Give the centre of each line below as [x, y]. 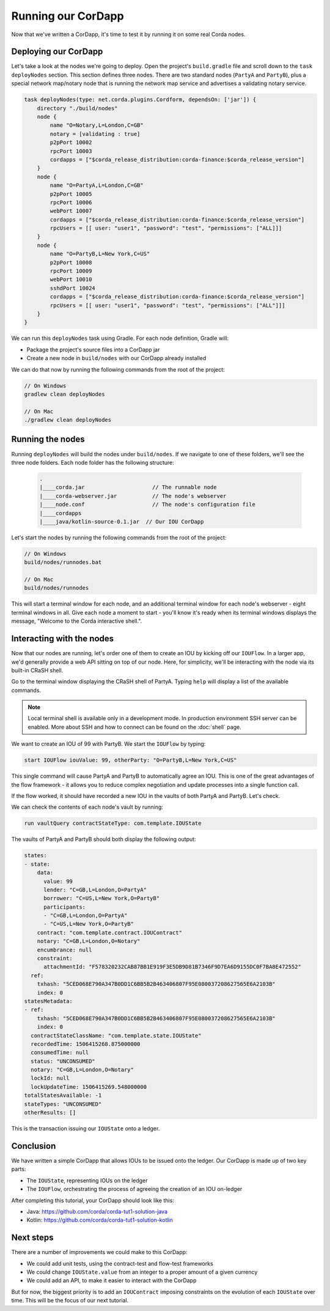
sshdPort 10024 [73, 288]
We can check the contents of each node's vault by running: [87, 807]
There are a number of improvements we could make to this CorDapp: [99, 1252]
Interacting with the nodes [63, 639]
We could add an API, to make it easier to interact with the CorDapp [112, 1280]
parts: [19, 1169]
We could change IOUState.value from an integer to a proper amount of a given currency [142, 1272]
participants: [64, 907]
